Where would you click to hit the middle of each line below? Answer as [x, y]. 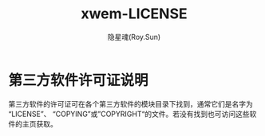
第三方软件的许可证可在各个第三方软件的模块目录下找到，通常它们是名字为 [131, 103]
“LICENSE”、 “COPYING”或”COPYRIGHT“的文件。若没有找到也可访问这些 [129, 114]
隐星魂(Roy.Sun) [134, 37]
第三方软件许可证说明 [79, 80]
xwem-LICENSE [134, 14]
